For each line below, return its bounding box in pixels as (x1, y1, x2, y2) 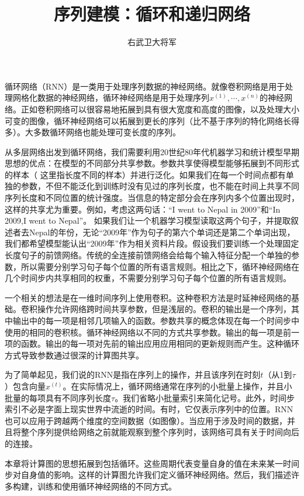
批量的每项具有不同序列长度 (5, 391, 111, 403)
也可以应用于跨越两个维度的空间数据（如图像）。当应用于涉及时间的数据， (5, 414, 287, 426)
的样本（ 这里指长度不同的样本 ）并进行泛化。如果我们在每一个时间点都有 (5, 168, 286, 180)
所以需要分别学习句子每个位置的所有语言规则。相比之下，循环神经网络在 (20, 260, 299, 272)
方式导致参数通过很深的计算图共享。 (5, 348, 144, 361)
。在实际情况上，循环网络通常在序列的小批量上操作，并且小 (63, 379, 292, 392)
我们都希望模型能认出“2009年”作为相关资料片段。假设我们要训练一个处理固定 (5, 237, 299, 249)
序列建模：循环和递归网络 (53, 2, 250, 26)
